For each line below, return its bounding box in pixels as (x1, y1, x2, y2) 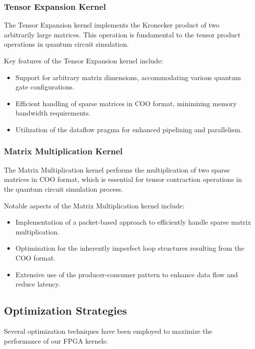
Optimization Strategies (4, 303, 127, 318)
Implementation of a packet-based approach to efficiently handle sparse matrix (15, 217, 252, 227)
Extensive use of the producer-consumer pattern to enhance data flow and (15, 269, 238, 279)
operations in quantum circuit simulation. (4, 39, 129, 49)
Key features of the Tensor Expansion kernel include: (4, 56, 163, 65)
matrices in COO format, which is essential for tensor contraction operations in (4, 174, 242, 184)
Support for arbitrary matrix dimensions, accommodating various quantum (15, 72, 241, 82)
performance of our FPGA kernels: (4, 335, 108, 346)
